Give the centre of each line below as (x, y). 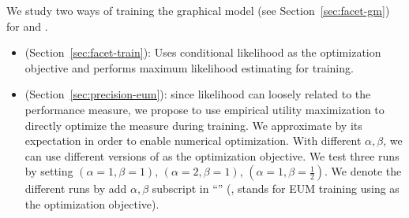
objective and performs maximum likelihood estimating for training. (189, 67)
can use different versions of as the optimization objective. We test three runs (212, 155)
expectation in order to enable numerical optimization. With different (193, 140)
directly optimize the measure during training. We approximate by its (193, 125)
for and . (27, 26)
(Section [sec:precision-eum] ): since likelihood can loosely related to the (198, 94)
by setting (49, 171)
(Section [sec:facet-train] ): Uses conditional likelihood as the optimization (203, 52)
